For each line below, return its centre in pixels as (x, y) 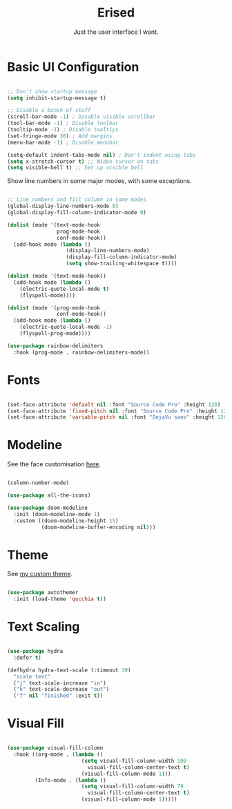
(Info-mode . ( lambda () (71, 780)
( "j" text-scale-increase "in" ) (60, 683)
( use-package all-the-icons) (49, 495)
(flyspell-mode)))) (48, 295)
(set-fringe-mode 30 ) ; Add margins (60, 136)
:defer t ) (27, 658)
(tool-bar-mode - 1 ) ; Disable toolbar (63, 123)
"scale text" (32, 676)
